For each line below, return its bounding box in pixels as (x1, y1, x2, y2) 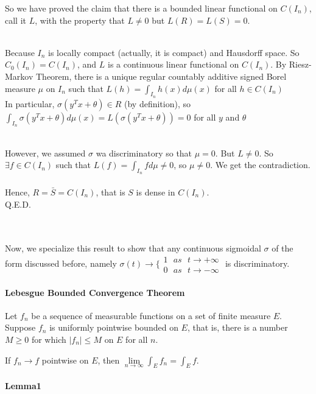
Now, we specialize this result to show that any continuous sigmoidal (5, 242, 261, 255)
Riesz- (289, 58, 312, 71)
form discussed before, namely (5, 256, 117, 269)
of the (272, 242, 293, 255)
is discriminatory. (225, 256, 290, 269)
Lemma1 (5, 379, 41, 392)
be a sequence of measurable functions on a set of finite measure (31, 309, 271, 322)
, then (97, 353, 120, 366)
